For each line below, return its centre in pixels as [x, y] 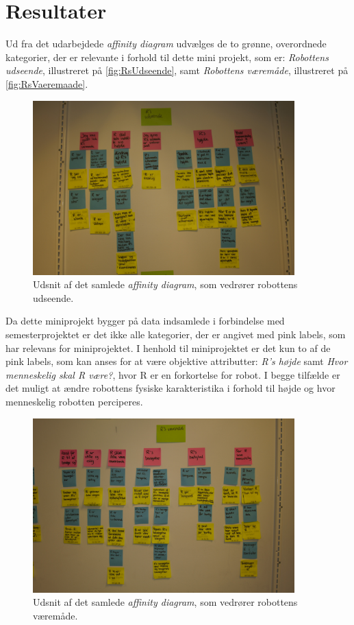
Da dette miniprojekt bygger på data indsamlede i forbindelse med [145, 321]
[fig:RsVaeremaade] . [47, 83]
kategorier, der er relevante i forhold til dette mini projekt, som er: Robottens [167, 57]
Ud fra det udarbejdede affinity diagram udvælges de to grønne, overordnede [166, 44]
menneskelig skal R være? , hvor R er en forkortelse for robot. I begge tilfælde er [173, 374]
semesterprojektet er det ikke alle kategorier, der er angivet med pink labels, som [176, 334]
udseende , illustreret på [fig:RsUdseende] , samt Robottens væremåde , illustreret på [177, 70]
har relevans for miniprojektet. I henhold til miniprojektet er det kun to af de [168, 347]
